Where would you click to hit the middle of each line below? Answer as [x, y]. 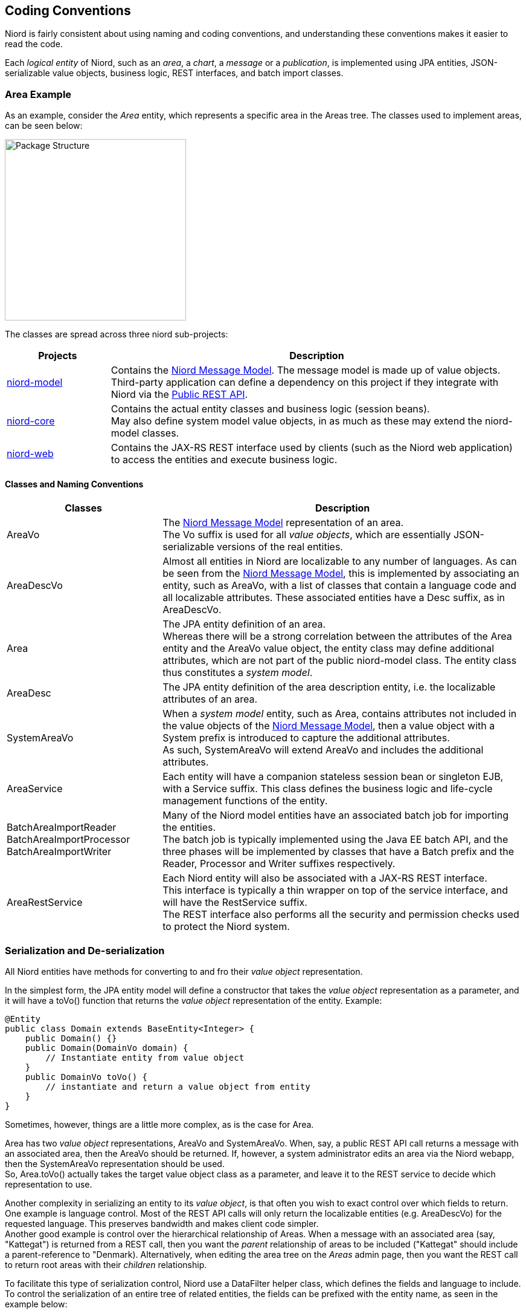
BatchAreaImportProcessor [69, 840]
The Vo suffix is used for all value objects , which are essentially [307, 535]
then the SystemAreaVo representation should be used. [115, 1164]
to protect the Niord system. [226, 927]
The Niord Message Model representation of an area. [283, 523]
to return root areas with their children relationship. [106, 1265]
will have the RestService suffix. [235, 903]
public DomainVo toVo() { [86, 1077]
